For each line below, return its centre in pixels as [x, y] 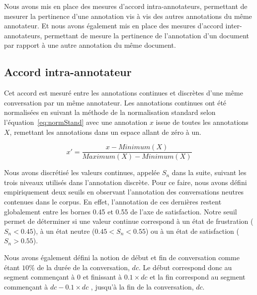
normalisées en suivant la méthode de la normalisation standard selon [110, 112]
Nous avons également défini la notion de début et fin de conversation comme [122, 257]
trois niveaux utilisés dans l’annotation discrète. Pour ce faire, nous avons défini [126, 182]
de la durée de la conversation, [83, 267]
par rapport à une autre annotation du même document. [90, 45]
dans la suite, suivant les [209, 172]
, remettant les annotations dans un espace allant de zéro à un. [105, 132]
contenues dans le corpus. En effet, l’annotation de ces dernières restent [113, 201]
